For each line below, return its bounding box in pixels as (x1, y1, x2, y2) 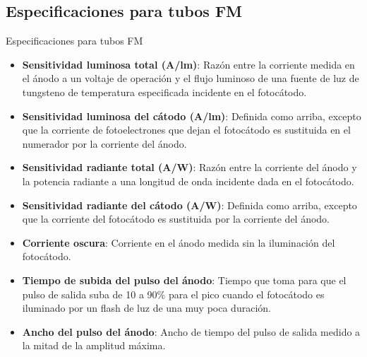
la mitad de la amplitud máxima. (22, 338, 166, 353)
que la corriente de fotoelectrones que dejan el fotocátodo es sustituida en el (22, 122, 351, 137)
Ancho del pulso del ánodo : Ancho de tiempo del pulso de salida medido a (22, 324, 361, 339)
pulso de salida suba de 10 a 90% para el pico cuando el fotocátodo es (22, 286, 325, 301)
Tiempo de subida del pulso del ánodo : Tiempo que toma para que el (22, 272, 347, 287)
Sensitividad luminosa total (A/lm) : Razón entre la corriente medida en (22, 57, 355, 71)
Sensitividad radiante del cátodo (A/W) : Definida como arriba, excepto (22, 197, 357, 212)
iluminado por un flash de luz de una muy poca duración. (22, 300, 271, 315)
